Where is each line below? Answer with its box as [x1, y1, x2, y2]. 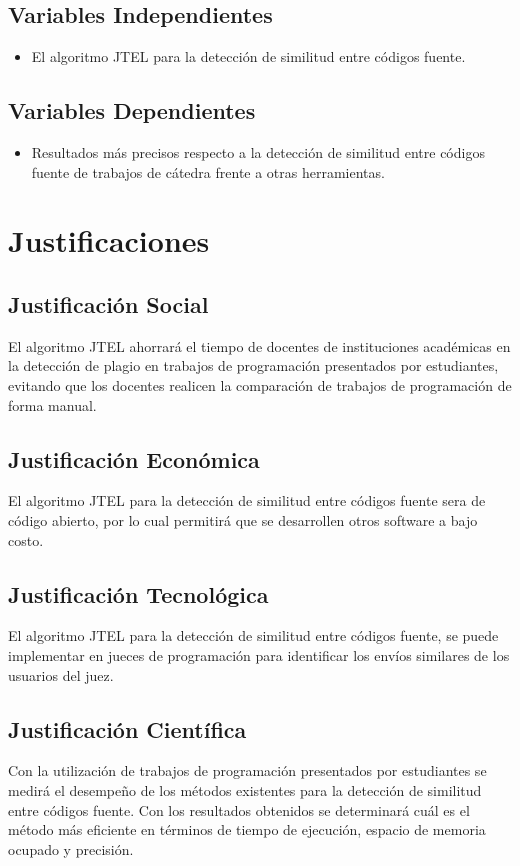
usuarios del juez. [8, 664, 114, 685]
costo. [8, 529, 44, 550]
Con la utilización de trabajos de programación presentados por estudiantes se [8, 760, 487, 781]
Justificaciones [8, 220, 210, 261]
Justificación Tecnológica [8, 578, 269, 609]
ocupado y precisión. [8, 838, 134, 859]
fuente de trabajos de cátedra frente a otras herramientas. [31, 161, 385, 182]
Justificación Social [8, 288, 209, 319]
